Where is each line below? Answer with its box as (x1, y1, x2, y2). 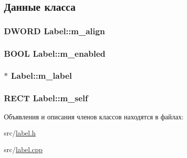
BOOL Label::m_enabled (4, 47, 105, 59)
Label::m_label (11, 69, 72, 82)
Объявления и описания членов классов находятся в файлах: (4, 111, 184, 121)
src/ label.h (4, 128, 36, 138)
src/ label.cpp (4, 144, 43, 154)
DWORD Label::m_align (4, 24, 105, 37)
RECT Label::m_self (4, 92, 88, 104)
